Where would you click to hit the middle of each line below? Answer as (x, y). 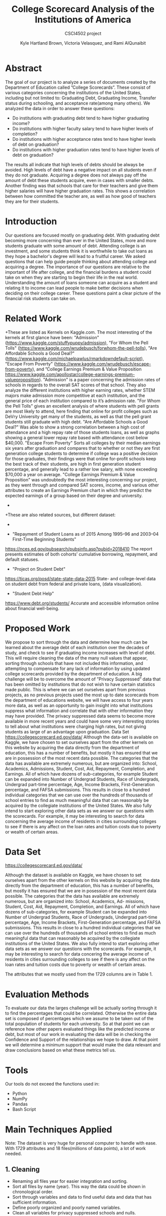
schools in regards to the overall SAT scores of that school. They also (76, 385)
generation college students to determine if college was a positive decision (82, 453)
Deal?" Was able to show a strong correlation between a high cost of (75, 427)
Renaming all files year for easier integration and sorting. (70, 1181)
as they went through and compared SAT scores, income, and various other (82, 485)
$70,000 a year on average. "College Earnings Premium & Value (70, 474)
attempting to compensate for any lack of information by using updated (78, 669)
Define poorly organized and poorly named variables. (66, 1208)
